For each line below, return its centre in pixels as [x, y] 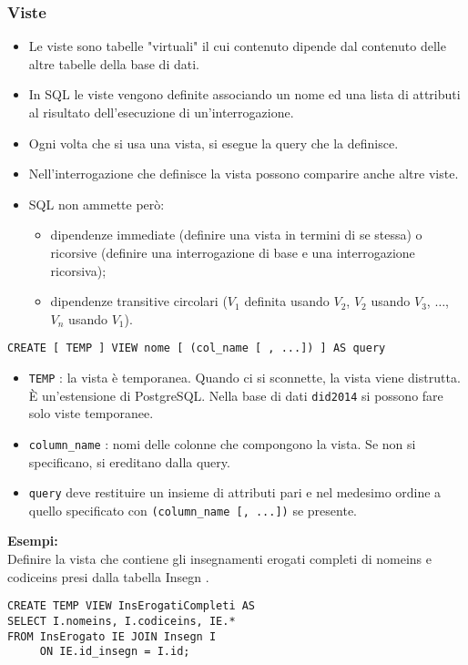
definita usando [287, 301]
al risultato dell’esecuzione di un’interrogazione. [161, 112]
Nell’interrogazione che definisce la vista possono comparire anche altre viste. [244, 174]
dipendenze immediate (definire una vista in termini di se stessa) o [236, 235]
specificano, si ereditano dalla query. [129, 461]
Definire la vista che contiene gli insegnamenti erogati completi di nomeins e [219, 559]
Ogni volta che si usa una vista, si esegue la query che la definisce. [214, 143]
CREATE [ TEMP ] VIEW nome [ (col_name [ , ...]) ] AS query [197, 348]
